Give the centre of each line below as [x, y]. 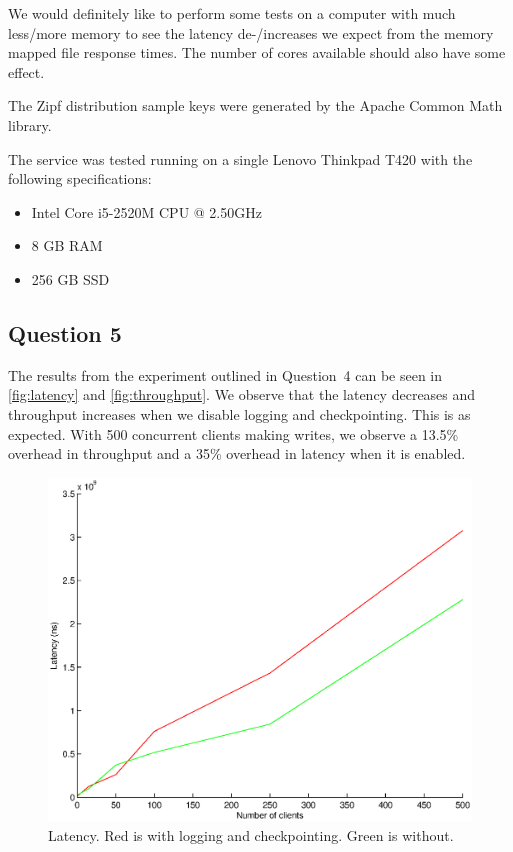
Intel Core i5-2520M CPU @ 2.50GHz [146, 211]
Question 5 [65, 332]
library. [30, 124]
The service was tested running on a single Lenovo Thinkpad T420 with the [240, 158]
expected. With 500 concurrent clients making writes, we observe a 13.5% [233, 433]
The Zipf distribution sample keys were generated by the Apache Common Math [255, 105]
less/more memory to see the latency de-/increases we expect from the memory [251, 32]
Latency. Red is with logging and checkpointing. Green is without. [251, 834]
